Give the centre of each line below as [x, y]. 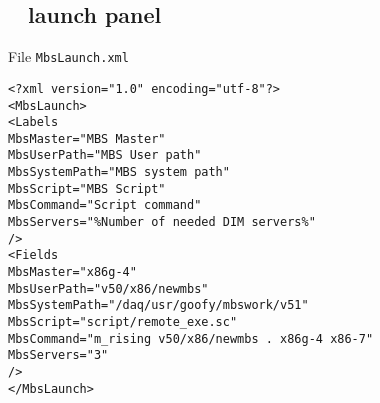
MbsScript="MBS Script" [87, 188]
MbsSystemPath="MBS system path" [119, 172]
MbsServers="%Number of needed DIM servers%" [162, 222]
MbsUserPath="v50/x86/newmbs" [108, 288]
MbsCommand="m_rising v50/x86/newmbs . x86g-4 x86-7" [191, 338]
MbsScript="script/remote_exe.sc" [123, 322]
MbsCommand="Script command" [105, 205]
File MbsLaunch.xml [68, 56]
